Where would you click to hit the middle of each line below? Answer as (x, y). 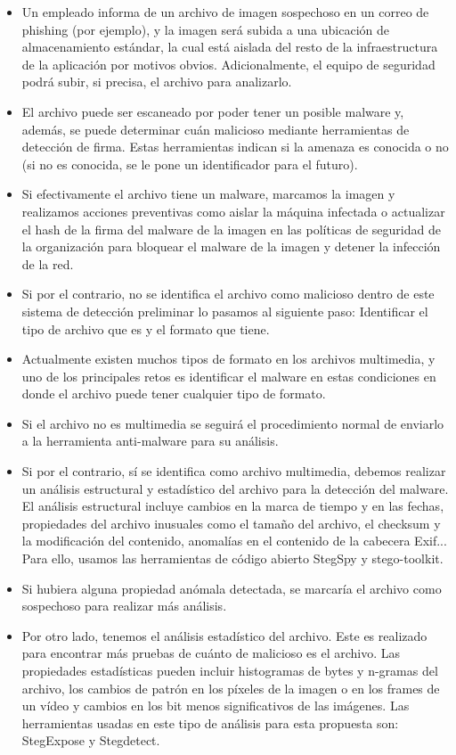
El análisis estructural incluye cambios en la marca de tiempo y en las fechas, (233, 506)
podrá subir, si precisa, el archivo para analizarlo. (157, 82)
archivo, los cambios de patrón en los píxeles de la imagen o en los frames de (231, 688)
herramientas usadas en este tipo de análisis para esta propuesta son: (210, 722)
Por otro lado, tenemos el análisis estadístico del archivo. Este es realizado (224, 635)
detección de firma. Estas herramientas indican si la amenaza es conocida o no (235, 147)
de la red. (48, 263)
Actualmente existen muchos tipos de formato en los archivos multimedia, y (228, 359)
